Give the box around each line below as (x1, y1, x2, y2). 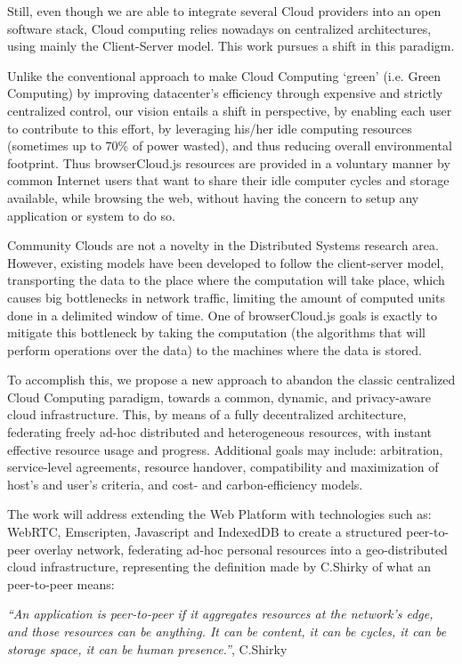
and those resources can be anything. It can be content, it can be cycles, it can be (7, 622, 447, 640)
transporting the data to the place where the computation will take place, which (7, 271, 445, 289)
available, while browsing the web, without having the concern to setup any (7, 188, 419, 206)
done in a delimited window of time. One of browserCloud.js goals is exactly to (7, 305, 437, 324)
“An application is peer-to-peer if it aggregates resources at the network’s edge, (7, 604, 434, 623)
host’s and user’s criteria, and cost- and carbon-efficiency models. (7, 474, 363, 493)
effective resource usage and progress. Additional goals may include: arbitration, (7, 440, 443, 458)
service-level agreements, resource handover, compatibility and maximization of (7, 458, 439, 476)
